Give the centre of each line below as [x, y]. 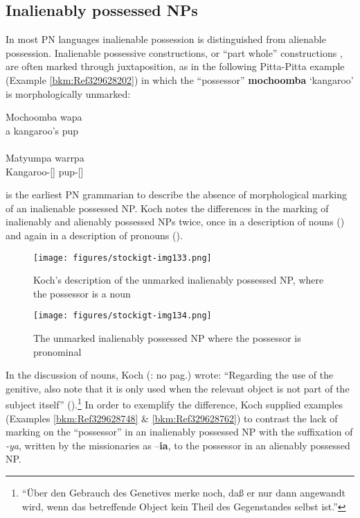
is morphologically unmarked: [68, 93]
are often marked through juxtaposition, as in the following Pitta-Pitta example [175, 66]
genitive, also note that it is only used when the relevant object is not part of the [178, 388]
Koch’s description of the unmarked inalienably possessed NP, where [179, 280]
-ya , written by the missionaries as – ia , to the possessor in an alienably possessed [178, 445]
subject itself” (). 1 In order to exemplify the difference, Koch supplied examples [174, 404]
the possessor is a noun [82, 293]
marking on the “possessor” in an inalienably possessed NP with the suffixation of [179, 432]
